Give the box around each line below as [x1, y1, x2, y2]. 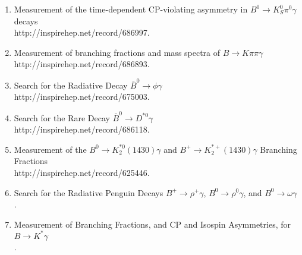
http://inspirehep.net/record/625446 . [14, 166, 150, 178]
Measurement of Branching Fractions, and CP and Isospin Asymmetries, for [14, 218, 291, 230]
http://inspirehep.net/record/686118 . [14, 123, 150, 136]
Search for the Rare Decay [14, 111, 110, 124]
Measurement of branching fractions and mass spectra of [14, 46, 221, 58]
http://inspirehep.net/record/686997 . [14, 26, 150, 39]
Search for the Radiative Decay [14, 78, 128, 91]
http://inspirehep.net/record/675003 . [14, 90, 150, 103]
